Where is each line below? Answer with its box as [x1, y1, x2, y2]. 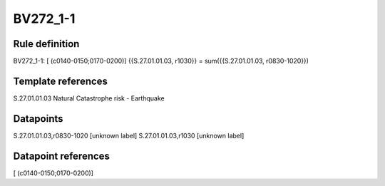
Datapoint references [13, 150, 111, 162]
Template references [13, 75, 108, 87]
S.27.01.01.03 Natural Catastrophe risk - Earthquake [13, 93, 165, 103]
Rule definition [13, 38, 80, 50]
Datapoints [13, 113, 63, 125]
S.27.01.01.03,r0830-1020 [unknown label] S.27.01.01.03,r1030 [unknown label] [13, 131, 245, 140]
